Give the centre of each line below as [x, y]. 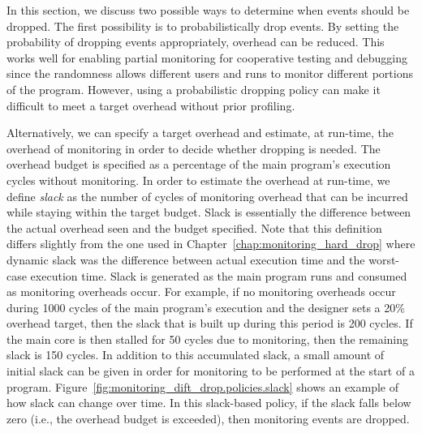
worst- [384, 259]
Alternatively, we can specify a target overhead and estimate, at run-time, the [200, 133]
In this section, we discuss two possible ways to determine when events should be [208, 10]
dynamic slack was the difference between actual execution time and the [186, 259]
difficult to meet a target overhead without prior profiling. [151, 105]
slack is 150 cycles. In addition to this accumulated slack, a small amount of [196, 355]
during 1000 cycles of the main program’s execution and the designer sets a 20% [206, 307]
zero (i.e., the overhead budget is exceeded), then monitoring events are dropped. [208, 418]
